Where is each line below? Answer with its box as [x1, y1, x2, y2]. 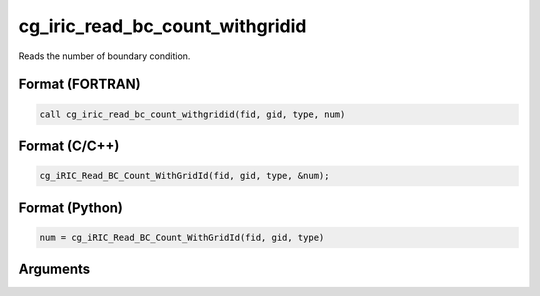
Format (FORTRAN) [18, 76, 141, 93]
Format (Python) [18, 199, 124, 216]
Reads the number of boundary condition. [18, 50, 191, 62]
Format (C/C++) [18, 137, 120, 154]
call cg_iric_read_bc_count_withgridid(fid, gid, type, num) [39, 108, 346, 120]
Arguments [18, 261, 91, 278]
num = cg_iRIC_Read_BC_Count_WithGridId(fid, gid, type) [39, 231, 325, 243]
